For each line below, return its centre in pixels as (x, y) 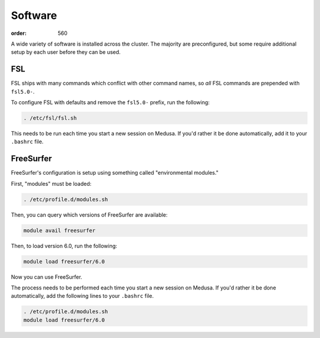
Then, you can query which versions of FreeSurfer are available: (89, 215)
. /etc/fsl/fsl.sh (50, 118)
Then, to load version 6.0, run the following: (64, 246)
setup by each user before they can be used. (66, 52)
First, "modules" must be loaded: (51, 184)
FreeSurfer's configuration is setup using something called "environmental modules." (115, 173)
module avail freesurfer (60, 230)
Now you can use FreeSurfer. (47, 277)
